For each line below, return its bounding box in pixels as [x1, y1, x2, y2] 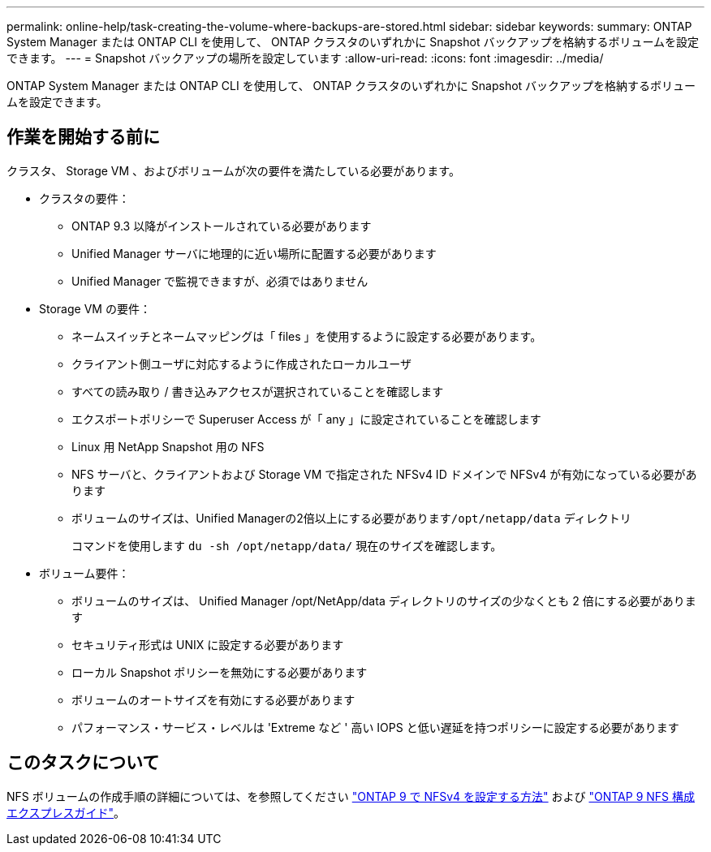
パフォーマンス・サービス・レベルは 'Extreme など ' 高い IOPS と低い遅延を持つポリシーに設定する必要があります [71, 720, 679, 734]
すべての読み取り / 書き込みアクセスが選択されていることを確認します [71, 384, 444, 398]
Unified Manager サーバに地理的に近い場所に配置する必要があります [71, 246, 437, 260]
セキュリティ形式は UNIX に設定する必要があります [71, 637, 344, 652]
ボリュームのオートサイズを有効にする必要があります [71, 692, 355, 707]
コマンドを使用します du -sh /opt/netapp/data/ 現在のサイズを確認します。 [71, 538, 502, 553]
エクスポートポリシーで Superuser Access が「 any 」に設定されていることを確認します [71, 411, 541, 426]
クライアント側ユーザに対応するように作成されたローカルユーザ [71, 356, 412, 371]
